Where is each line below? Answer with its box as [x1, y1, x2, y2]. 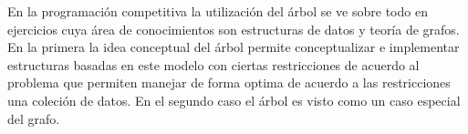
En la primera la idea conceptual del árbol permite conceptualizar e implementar [7, 37, 460, 57]
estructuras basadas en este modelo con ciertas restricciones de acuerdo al [7, 55, 420, 74]
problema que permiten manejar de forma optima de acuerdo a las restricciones [7, 73, 451, 92]
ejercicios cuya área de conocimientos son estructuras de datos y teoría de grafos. [7, 19, 460, 38]
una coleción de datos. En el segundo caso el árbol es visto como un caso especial [7, 90, 461, 109]
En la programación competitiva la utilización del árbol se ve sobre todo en [7, 2, 428, 20]
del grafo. [7, 108, 60, 128]
